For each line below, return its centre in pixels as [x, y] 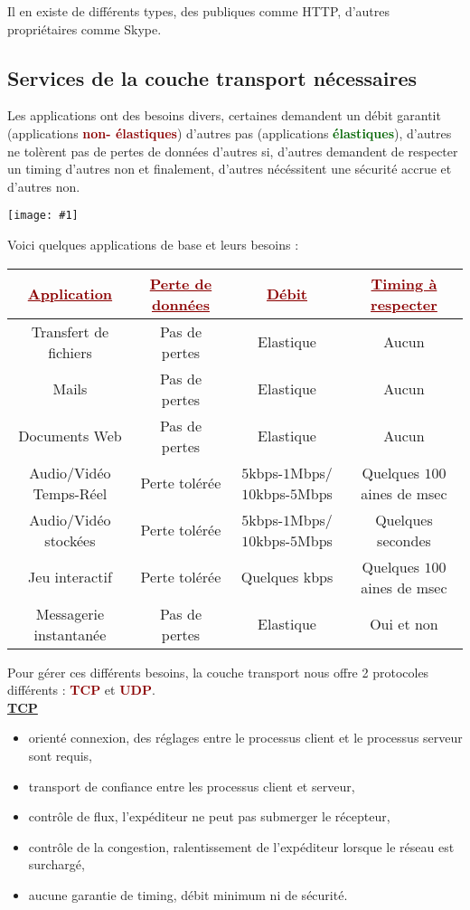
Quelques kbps [287, 577]
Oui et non [404, 624]
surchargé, [56, 864]
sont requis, [60, 755]
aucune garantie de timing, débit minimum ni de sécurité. [188, 894]
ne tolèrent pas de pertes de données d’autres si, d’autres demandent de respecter [233, 151]
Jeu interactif [70, 577]
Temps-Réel [70, 493]
